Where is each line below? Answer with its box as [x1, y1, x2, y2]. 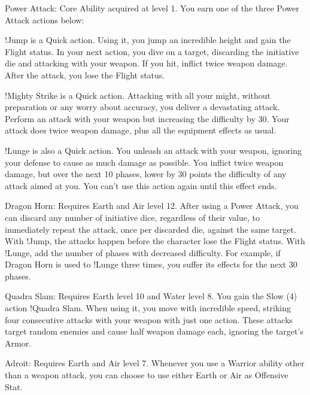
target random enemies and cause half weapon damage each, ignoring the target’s [5, 325, 303, 338]
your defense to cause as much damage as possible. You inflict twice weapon [5, 156, 284, 168]
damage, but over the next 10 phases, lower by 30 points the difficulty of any [5, 168, 287, 180]
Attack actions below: [5, 13, 84, 26]
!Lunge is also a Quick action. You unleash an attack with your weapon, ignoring [5, 144, 302, 156]
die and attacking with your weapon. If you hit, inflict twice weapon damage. [5, 57, 288, 69]
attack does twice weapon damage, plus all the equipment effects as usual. [5, 124, 276, 136]
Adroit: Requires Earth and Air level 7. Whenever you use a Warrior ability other [5, 357, 305, 369]
